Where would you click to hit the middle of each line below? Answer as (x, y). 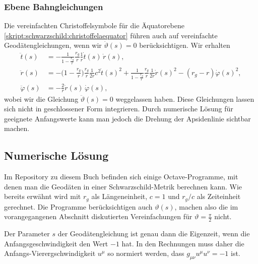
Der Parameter (27, 234)
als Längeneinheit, (119, 196)
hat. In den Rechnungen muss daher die (183, 243)
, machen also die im (206, 206)
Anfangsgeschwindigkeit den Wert (56, 243)
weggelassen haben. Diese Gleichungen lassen (185, 98)
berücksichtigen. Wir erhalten (185, 45)
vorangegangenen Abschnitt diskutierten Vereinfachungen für (98, 216)
